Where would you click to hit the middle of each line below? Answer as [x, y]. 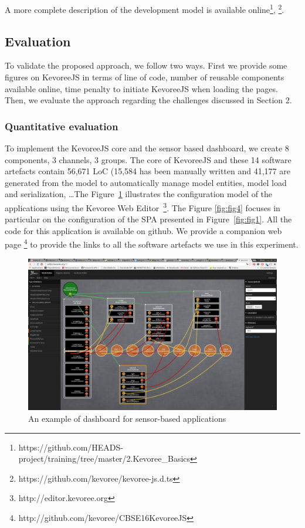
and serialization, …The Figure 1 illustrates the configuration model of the [139, 194]
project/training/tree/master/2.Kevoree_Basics [104, 458]
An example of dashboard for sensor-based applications [127, 419]
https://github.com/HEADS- [71, 447]
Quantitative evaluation [62, 126]
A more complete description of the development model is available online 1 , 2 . [145, 9]
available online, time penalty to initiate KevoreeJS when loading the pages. [141, 88]
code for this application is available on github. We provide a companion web [143, 230]
